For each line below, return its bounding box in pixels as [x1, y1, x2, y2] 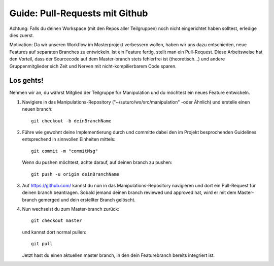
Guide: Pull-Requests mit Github [9, 8, 148, 19]
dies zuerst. [9, 32, 34, 38]
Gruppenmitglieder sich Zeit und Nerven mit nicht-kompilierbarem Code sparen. [9, 63, 177, 69]
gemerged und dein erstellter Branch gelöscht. [38, 196, 135, 203]
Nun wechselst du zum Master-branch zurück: [22, 206, 119, 212]
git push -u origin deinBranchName [31, 171, 120, 177]
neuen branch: [22, 106, 53, 112]
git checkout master [31, 218, 82, 223]
